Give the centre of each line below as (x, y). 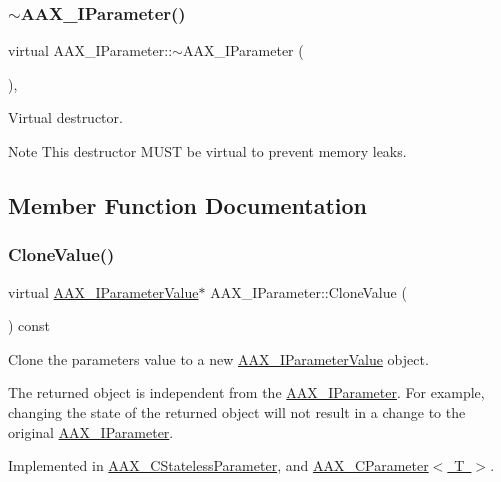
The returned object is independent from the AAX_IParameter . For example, (246, 392)
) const (29, 325)
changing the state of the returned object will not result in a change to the (237, 411)
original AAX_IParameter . (91, 431)
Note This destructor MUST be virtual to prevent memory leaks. (207, 151)
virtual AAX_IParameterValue (103, 291)
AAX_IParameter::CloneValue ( (308, 291)
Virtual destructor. (65, 117)
